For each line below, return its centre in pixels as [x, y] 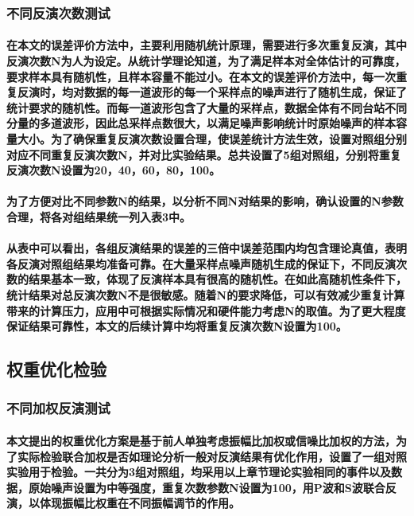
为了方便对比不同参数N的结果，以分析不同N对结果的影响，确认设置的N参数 [205, 201]
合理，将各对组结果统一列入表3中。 [99, 216]
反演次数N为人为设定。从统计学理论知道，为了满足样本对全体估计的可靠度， [206, 61]
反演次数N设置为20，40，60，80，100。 [114, 170]
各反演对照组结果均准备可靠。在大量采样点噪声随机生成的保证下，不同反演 [201, 263]
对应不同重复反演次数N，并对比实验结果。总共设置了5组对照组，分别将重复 [204, 154]
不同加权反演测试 [58, 408]
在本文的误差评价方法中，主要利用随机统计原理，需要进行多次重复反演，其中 [207, 45]
